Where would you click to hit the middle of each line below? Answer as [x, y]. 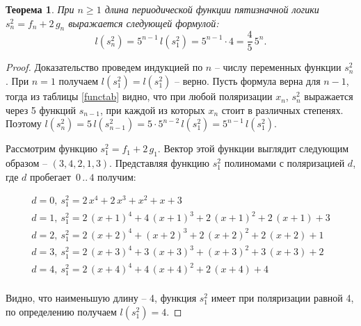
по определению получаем [61, 311]
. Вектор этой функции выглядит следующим [253, 148]
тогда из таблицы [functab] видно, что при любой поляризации [139, 96]
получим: [117, 176]
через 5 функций [41, 109]
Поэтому [24, 123]
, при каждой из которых [152, 109]
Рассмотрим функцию [51, 148]
